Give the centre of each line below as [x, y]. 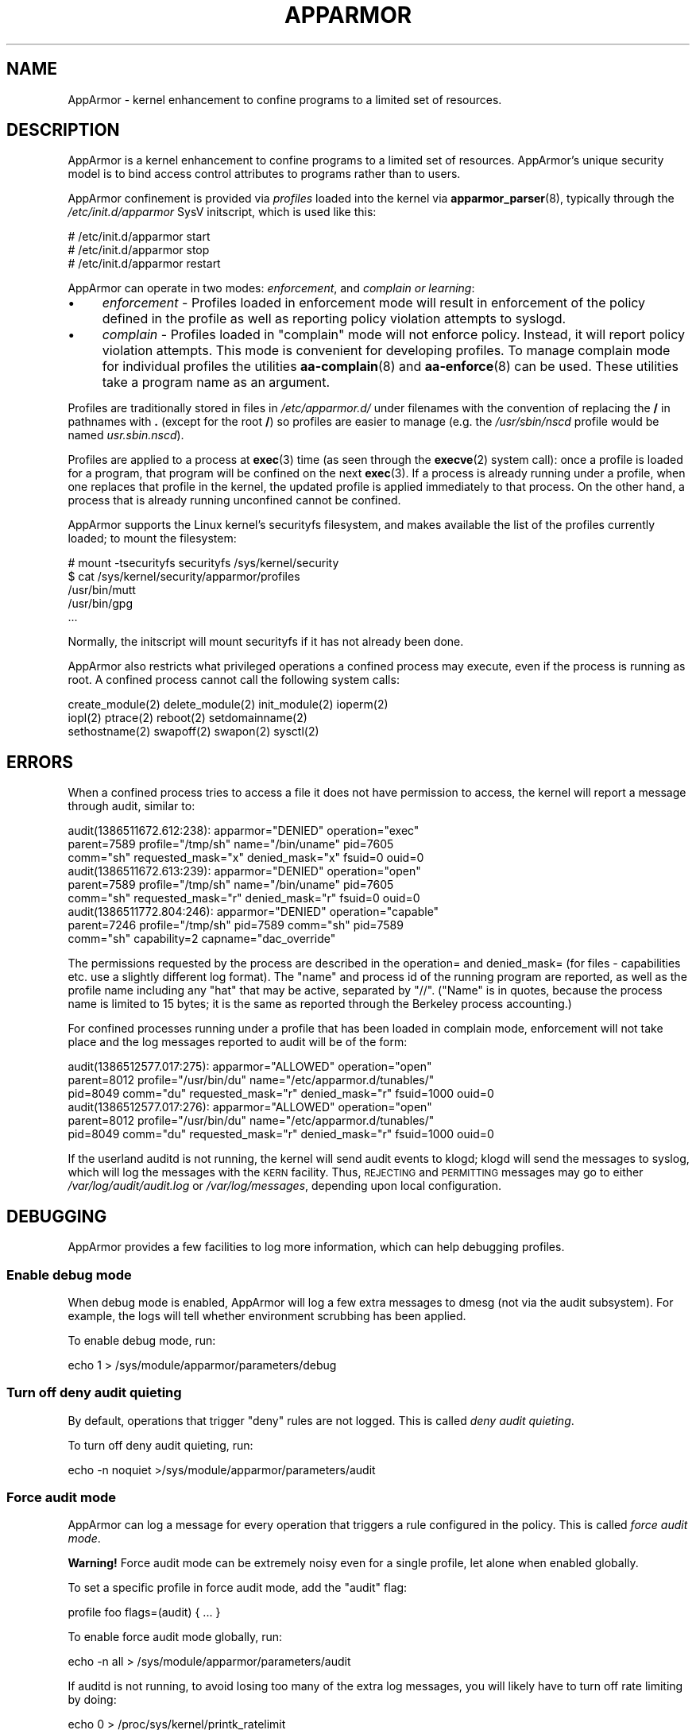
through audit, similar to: [131, 806]
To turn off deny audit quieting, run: [160, 1445]
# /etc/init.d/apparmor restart [144, 264]
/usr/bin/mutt [102, 590]
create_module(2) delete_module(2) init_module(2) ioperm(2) [228, 705]
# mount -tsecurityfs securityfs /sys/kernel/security [203, 563]
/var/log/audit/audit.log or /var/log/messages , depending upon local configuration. [284, 1186]
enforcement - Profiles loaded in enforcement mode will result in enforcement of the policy [374, 303]
